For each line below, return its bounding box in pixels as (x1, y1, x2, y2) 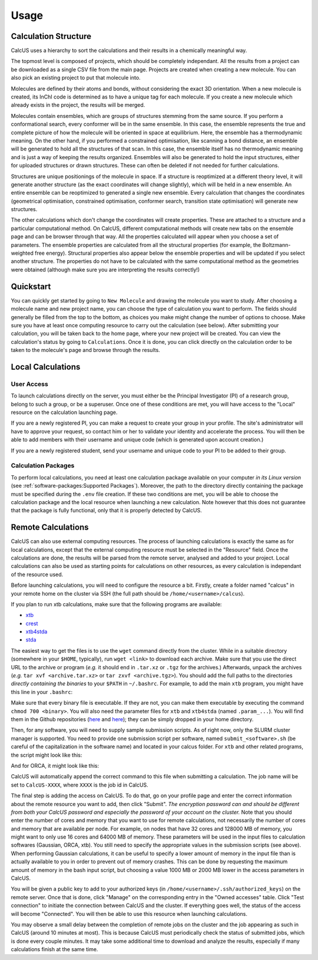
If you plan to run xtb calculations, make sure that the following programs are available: (11, 600, 222, 607)
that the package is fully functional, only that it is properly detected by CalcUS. (11, 507, 203, 514)
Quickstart (11, 281, 51, 291)
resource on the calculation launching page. (11, 409, 118, 416)
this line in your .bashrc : (11, 688, 73, 695)
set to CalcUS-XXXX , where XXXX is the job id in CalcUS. (11, 781, 148, 788)
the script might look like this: (11, 751, 82, 758)
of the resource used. (11, 571, 64, 578)
